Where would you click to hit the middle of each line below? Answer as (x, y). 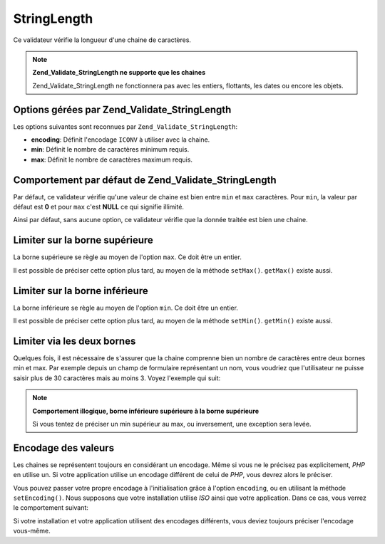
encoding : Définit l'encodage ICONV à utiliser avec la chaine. (120, 140)
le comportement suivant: (51, 508)
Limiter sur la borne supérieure (83, 240)
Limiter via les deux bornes (75, 341)
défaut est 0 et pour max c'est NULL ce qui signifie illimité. (99, 207)
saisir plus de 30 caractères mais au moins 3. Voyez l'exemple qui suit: (117, 378)
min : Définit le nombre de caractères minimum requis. (110, 150)
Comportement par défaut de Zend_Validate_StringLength (145, 180)
